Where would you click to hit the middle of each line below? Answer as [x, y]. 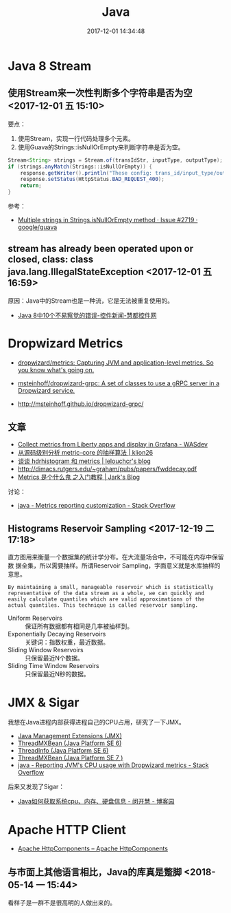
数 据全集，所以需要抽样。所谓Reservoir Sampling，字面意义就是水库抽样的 [114, 566]
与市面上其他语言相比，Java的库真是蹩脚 [95, 872]
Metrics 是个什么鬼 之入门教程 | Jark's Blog [78, 477]
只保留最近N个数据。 [54, 658]
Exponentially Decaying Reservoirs [57, 634]
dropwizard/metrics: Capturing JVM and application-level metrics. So [116, 363]
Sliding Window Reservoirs [46, 650]
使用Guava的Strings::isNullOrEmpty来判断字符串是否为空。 [101, 147]
